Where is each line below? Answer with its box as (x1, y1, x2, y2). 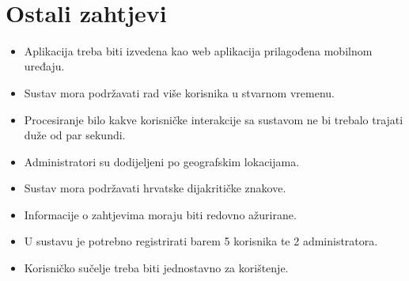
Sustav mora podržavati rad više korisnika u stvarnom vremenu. (24, 84, 335, 101)
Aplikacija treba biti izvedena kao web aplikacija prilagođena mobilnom (24, 42, 373, 59)
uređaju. (24, 58, 65, 74)
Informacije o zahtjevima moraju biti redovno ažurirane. (24, 206, 297, 222)
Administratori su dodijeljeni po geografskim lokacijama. (24, 153, 300, 169)
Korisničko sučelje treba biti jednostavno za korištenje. (24, 260, 289, 276)
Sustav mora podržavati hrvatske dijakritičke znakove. (24, 180, 286, 196)
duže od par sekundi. (24, 127, 126, 143)
